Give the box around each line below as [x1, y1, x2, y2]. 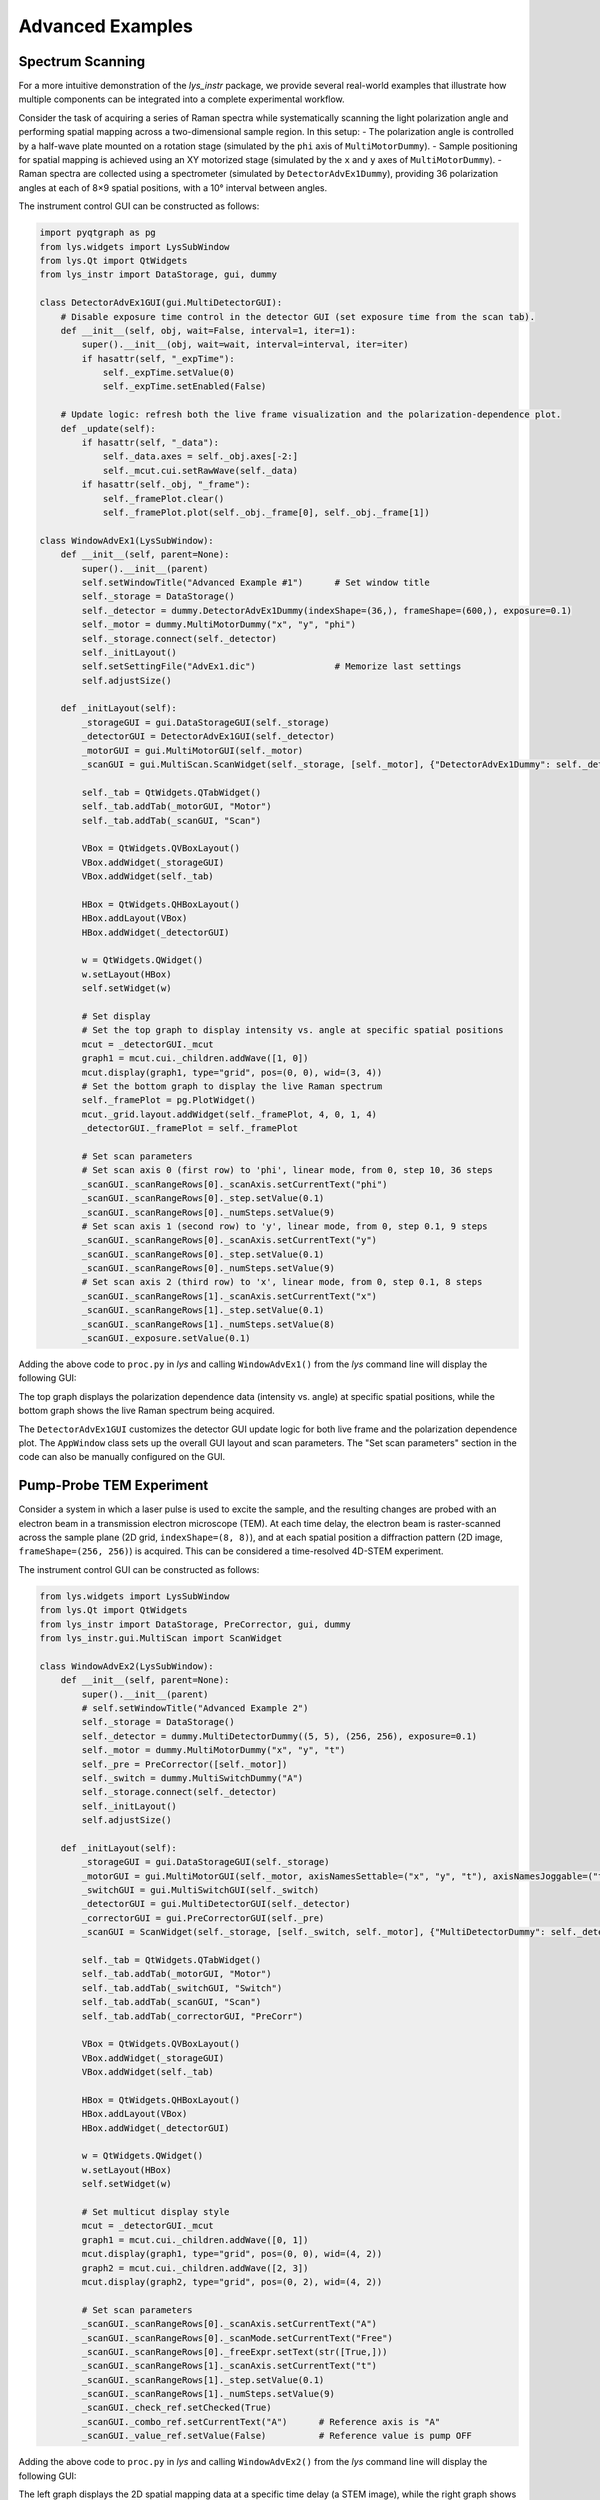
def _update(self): [60, 423, 157, 434]
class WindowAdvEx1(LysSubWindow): [39, 535, 214, 546]
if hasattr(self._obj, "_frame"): [81, 479, 251, 490]
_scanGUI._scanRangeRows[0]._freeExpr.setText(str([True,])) [81, 2346, 388, 2357]
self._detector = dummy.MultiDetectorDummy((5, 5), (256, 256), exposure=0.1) [81, 1730, 478, 1742]
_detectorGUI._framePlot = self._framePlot [81, 1123, 299, 1134]
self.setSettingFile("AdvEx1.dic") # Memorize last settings [81, 661, 462, 672]
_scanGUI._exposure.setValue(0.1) [81, 1333, 251, 1344]
